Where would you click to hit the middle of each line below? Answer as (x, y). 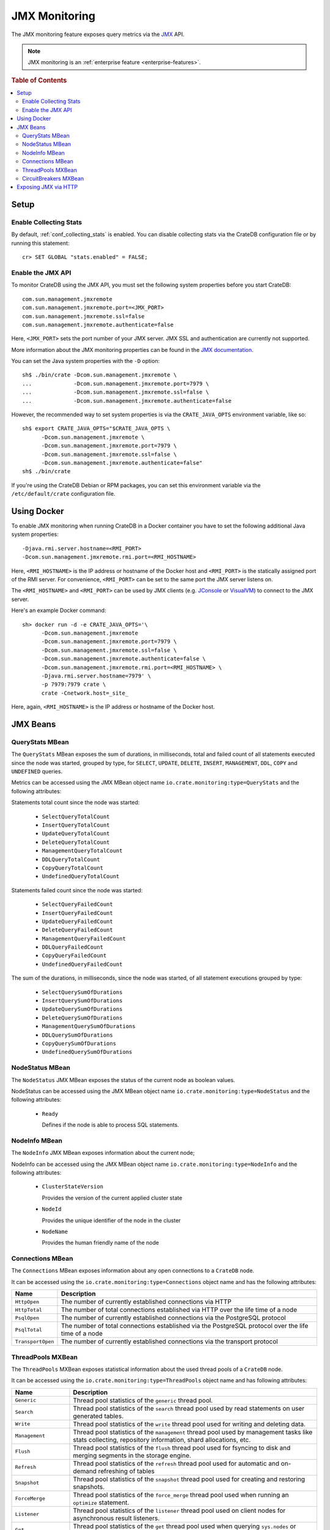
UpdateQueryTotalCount (76, 834)
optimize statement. (101, 1502)
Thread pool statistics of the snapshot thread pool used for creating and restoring (189, 1479)
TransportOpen (35, 1341)
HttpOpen (27, 1301)
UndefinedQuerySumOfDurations (87, 1052)
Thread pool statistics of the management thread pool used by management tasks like (193, 1432)
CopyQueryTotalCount (73, 868)
